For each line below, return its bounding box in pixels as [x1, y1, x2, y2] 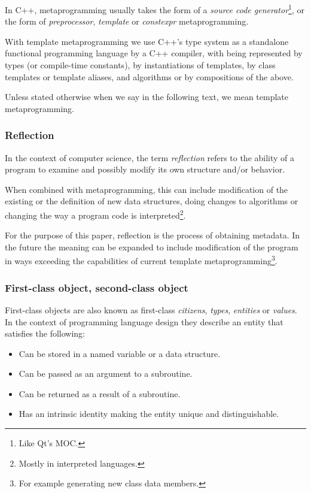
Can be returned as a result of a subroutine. [19, 387, 181, 400]
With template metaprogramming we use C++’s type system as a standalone [5, 35, 289, 47]
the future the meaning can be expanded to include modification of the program [5, 240, 298, 253]
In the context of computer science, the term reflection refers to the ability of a [5, 151, 295, 164]
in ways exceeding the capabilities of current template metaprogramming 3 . [5, 253, 278, 267]
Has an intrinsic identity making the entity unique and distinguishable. [19, 407, 279, 420]
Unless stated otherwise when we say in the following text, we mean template [5, 90, 289, 103]
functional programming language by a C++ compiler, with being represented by [5, 47, 303, 59]
